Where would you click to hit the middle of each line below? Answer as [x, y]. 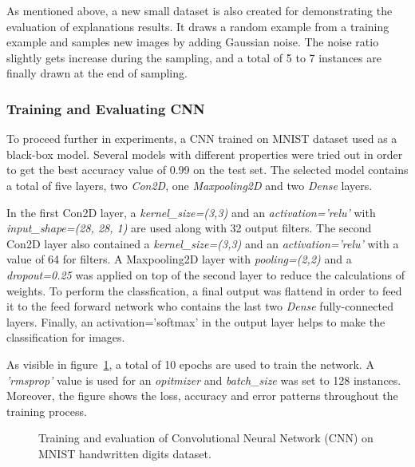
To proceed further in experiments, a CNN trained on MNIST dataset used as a [202, 139]
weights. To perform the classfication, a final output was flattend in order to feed [204, 290]
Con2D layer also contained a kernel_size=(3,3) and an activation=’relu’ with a [203, 243]
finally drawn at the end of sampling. [97, 73]
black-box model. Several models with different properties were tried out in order [205, 154]
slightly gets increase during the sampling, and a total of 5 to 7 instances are [194, 57]
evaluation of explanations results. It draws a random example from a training [198, 26]
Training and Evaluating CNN [106, 108]
